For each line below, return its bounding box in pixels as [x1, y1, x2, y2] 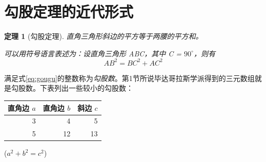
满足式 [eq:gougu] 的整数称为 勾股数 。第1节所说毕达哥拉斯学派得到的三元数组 [4, 72, 255, 83]
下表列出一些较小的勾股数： [39, 83, 133, 93]
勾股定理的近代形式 [4, 1, 134, 22]
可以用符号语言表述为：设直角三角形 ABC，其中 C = [4, 48, 182, 58]
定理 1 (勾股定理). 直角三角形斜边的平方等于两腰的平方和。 [4, 31, 203, 42]
